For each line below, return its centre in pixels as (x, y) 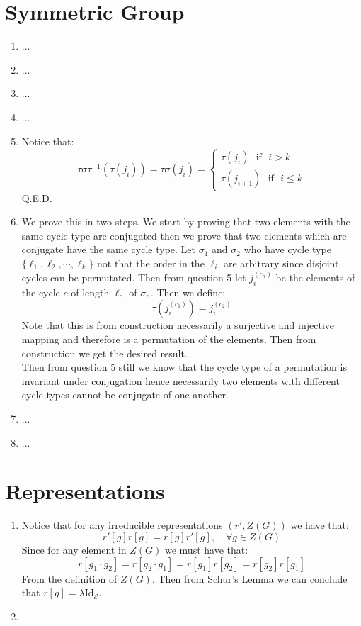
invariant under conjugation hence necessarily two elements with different (180, 380)
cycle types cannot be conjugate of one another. (125, 395)
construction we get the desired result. (104, 353)
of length (90, 292)
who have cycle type (287, 249)
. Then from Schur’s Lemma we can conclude (250, 578)
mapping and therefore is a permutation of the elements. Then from (169, 339)
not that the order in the (151, 263)
